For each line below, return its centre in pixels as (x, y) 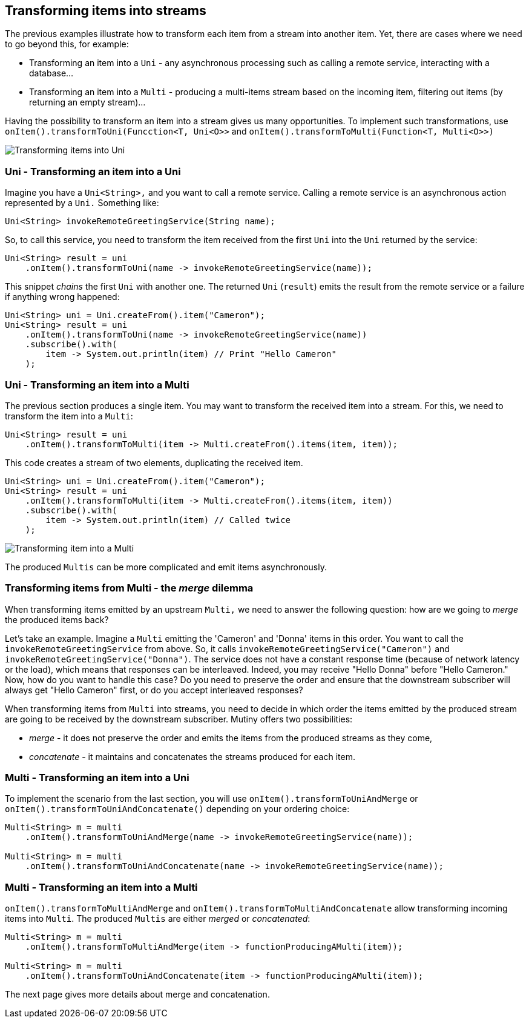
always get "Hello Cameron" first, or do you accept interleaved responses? (154, 690)
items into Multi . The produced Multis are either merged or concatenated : (158, 919)
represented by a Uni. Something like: (82, 203)
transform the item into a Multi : (69, 416)
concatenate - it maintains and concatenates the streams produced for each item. (192, 756)
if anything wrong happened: (62, 297)
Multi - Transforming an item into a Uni (97, 778)
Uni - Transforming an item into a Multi (97, 385)
